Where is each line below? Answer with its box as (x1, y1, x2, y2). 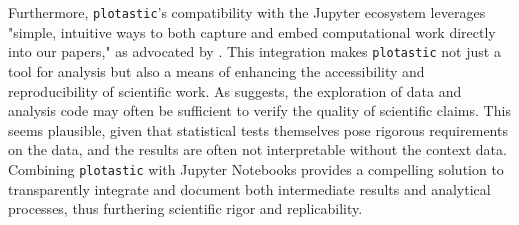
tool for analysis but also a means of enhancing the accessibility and (8, 60, 425, 81)
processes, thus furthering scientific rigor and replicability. (8, 198, 363, 219)
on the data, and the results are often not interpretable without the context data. (8, 139, 507, 160)
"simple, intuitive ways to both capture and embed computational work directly (8, 21, 496, 42)
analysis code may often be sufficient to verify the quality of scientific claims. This (8, 100, 511, 121)
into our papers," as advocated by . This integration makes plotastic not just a (8, 41, 501, 62)
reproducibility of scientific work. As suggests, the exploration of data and (8, 80, 462, 101)
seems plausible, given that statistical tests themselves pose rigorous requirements (8, 119, 508, 140)
